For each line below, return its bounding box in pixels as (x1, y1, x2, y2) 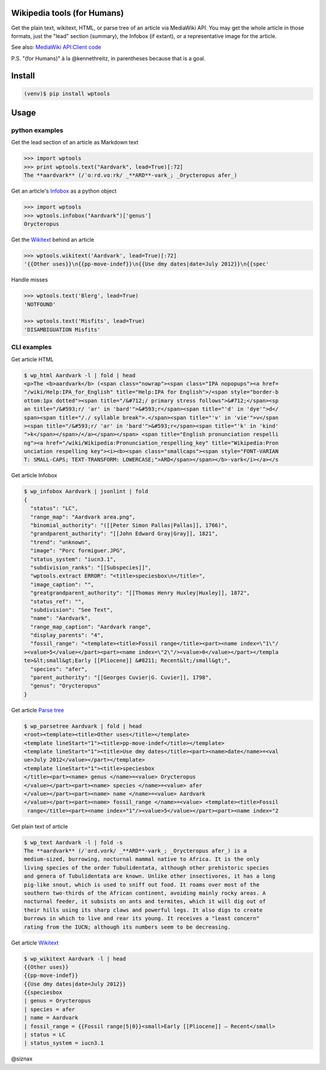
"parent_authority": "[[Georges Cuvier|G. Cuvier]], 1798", (30, 674, 212, 681)
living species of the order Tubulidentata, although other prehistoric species (24, 864, 269, 871)
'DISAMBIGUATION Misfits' (24, 326, 101, 333)
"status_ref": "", (30, 598, 85, 605)
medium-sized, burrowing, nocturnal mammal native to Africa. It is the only (24, 856, 260, 863)
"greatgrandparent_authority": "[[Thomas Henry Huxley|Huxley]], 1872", (30, 590, 251, 596)
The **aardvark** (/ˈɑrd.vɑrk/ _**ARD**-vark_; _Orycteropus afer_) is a (24, 848, 247, 854)
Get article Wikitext (11, 939, 59, 946)
